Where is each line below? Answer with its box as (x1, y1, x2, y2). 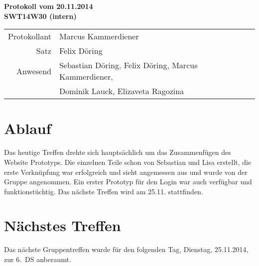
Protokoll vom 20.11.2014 (4, 1, 93, 11)
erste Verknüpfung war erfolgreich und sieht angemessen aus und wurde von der (4, 166, 248, 177)
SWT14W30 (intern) (4, 10, 77, 21)
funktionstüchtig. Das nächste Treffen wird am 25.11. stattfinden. (4, 186, 203, 196)
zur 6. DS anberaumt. (4, 254, 71, 264)
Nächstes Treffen (4, 215, 121, 236)
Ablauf (4, 118, 51, 138)
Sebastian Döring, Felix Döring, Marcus (59, 59, 198, 71)
